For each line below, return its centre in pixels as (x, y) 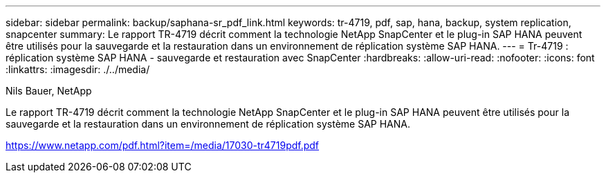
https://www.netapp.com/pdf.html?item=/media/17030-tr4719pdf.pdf (163, 145)
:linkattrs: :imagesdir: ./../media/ (78, 69)
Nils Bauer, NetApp (49, 91)
